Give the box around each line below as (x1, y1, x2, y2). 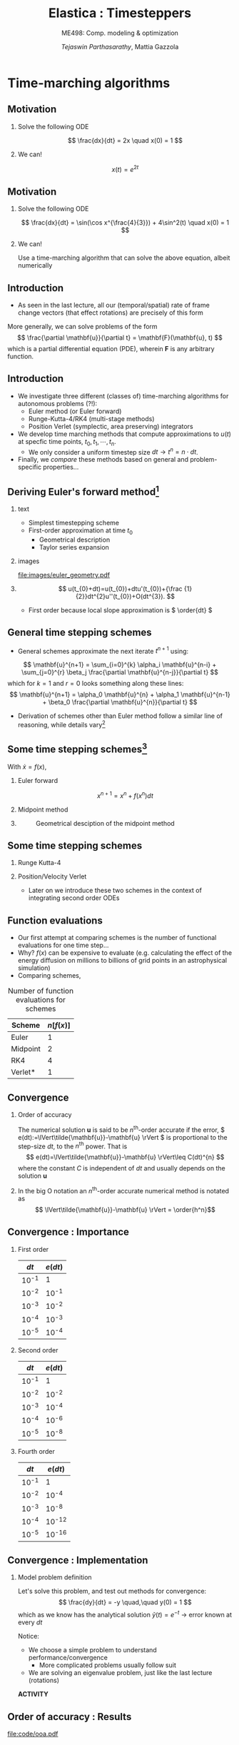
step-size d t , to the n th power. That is (17, 1140, 128, 1150)
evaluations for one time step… (17, 941, 109, 950)
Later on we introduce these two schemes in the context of (28, 886, 202, 895)
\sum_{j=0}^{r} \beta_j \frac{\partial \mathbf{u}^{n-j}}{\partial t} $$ (21, 668, 219, 677)
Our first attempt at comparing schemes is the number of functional (17, 934, 217, 942)
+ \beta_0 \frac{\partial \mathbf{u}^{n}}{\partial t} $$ (42, 698, 198, 707)
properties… (42, 462, 79, 472)
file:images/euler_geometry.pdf (17, 570, 111, 579)
